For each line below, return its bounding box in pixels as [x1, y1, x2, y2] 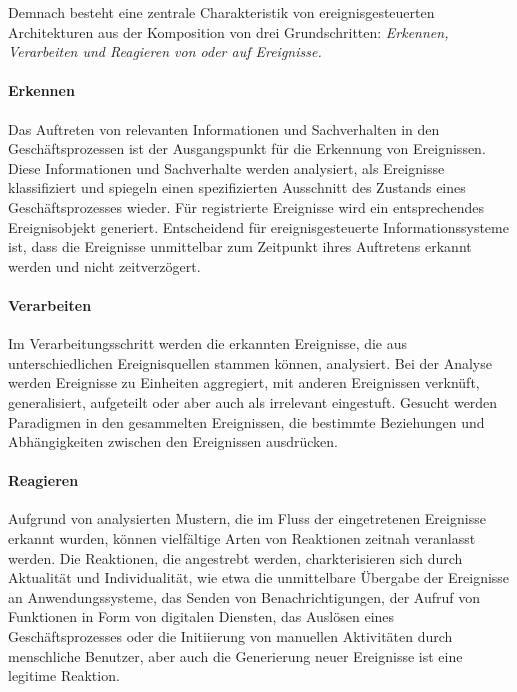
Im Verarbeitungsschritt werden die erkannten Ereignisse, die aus [8, 333, 408, 354]
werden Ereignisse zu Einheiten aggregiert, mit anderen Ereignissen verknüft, [8, 372, 480, 393]
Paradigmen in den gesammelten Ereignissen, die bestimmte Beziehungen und [8, 411, 485, 432]
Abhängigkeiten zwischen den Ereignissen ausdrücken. [8, 431, 338, 452]
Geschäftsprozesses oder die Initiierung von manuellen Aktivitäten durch [8, 626, 453, 647]
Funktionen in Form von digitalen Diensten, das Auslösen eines [8, 606, 395, 627]
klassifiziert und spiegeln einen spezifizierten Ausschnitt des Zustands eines [8, 177, 466, 198]
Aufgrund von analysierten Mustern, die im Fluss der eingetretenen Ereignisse [8, 508, 486, 529]
